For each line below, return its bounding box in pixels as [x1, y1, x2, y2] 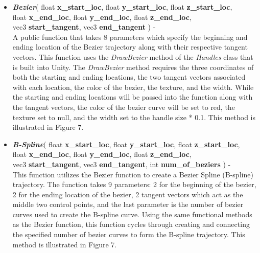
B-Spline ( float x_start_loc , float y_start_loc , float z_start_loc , [12, 139, 240, 149]
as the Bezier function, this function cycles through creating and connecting [12, 219, 250, 229]
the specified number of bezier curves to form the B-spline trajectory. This [12, 229, 245, 240]
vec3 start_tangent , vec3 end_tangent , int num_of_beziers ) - [12, 158, 231, 169]
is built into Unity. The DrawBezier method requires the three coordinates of [12, 61, 254, 72]
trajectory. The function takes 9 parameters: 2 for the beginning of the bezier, [12, 179, 256, 190]
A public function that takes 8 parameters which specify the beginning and [12, 31, 248, 42]
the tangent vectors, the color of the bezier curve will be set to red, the [12, 101, 235, 112]
